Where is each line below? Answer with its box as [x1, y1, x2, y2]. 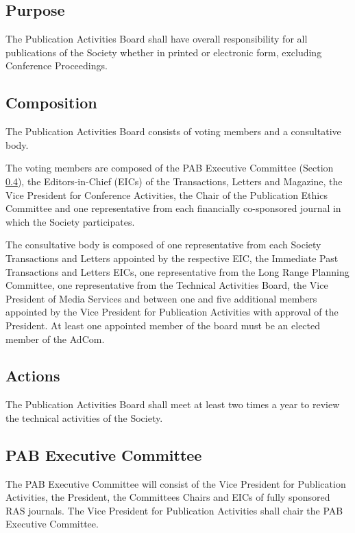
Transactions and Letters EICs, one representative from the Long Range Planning [5, 264, 350, 279]
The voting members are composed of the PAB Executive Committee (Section [5, 161, 334, 175]
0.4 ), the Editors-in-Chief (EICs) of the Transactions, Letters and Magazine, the [5, 174, 343, 188]
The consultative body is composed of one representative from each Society [5, 237, 321, 252]
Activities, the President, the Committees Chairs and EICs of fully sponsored [5, 490, 330, 504]
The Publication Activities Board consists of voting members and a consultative [5, 124, 341, 139]
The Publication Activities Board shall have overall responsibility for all [5, 32, 308, 46]
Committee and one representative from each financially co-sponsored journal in [5, 201, 341, 215]
